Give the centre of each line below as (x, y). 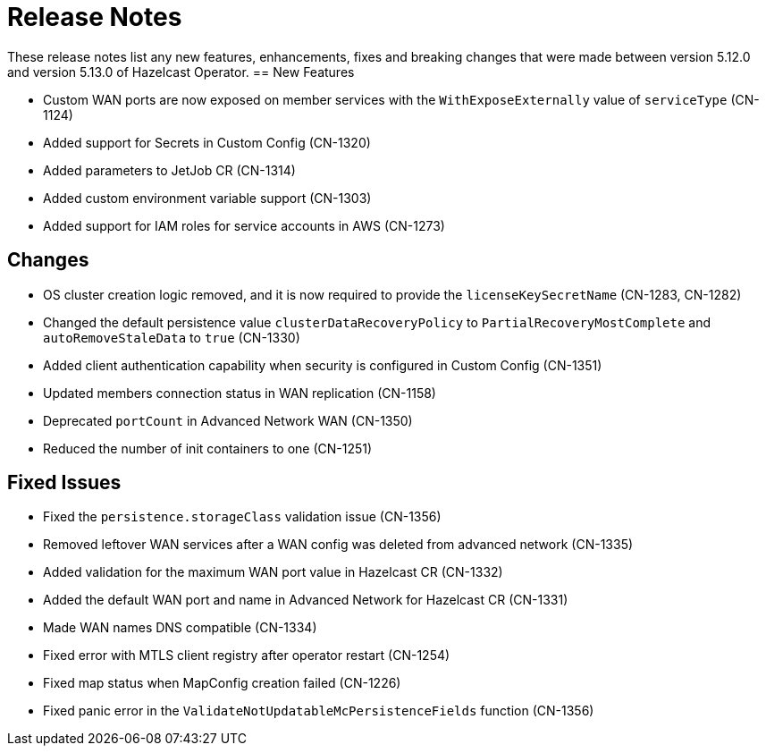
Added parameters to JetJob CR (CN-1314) (169, 170)
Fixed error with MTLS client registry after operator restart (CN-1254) (247, 656)
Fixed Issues (64, 483)
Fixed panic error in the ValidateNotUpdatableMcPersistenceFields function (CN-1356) (319, 711)
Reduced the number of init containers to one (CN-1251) (208, 448)
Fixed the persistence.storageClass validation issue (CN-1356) (242, 517)
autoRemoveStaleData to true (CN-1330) (172, 337)
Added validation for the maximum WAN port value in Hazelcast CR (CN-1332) (273, 572)
